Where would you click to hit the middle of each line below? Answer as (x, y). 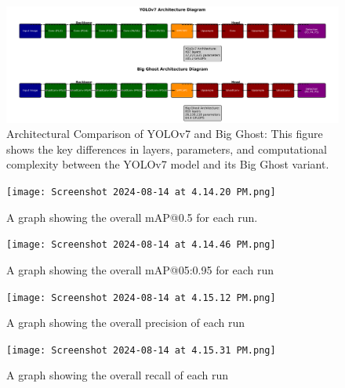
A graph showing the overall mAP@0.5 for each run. (132, 217)
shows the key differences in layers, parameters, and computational (167, 149)
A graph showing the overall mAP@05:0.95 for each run (140, 269)
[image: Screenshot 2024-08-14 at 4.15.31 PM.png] (141, 350)
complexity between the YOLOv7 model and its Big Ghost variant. (168, 164)
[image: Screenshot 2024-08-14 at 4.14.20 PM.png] (141, 192)
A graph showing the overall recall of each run (117, 375)
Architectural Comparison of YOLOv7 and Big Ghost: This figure (165, 134)
